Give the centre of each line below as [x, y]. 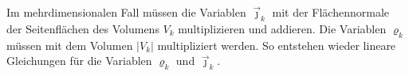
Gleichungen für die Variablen [79, 61]
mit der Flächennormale [330, 12]
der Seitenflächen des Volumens [83, 28]
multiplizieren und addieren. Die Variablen [282, 28]
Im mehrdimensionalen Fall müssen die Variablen [126, 12]
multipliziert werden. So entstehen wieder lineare [277, 45]
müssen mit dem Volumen [70, 45]
